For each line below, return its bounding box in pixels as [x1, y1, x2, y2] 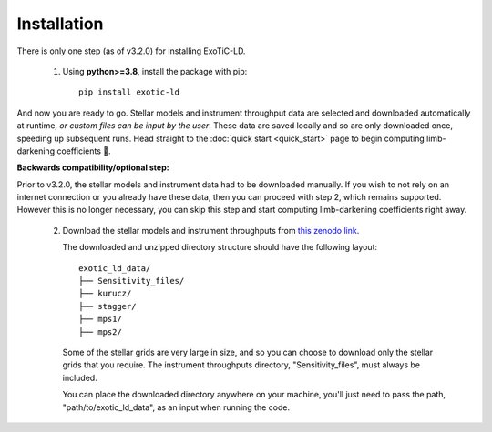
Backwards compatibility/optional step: [16, 162, 169, 173]
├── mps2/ [78, 327, 122, 337]
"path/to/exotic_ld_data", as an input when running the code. [62, 401, 291, 413]
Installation [16, 14, 104, 34]
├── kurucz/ [78, 288, 132, 299]
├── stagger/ [78, 301, 137, 311]
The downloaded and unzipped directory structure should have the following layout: [62, 242, 378, 253]
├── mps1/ [78, 314, 122, 325]
